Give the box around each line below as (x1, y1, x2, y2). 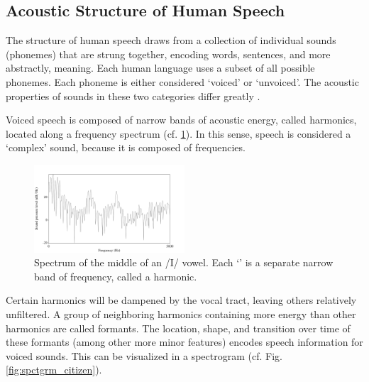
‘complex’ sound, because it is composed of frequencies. (6, 140, 246, 155)
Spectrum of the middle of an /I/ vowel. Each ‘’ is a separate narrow (34, 255, 334, 270)
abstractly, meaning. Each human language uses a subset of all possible (6, 60, 315, 75)
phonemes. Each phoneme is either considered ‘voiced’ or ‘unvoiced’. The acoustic (6, 74, 359, 89)
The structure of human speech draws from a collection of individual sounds (6, 33, 336, 48)
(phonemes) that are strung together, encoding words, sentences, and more (6, 46, 331, 61)
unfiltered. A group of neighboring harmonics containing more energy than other (6, 306, 356, 321)
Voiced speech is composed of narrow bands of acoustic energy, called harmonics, (6, 112, 357, 127)
